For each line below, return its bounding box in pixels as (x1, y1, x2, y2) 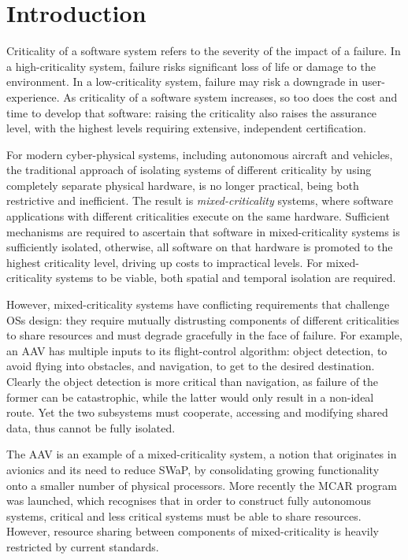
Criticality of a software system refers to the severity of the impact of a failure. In (6, 43, 401, 59)
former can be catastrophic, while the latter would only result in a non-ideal (6, 388, 374, 405)
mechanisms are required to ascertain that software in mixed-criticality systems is (6, 223, 400, 239)
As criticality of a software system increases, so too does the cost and (63, 88, 398, 105)
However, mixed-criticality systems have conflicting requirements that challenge (6, 296, 390, 313)
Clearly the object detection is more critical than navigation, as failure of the (6, 373, 379, 389)
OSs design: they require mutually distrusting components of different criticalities (6, 311, 399, 328)
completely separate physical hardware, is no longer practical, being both (6, 176, 359, 193)
